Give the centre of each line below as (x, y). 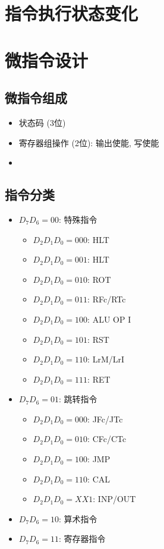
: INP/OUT (114, 499)
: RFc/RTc (107, 299)
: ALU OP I (109, 319)
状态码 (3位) (42, 122)
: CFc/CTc (107, 439)
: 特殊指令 (78, 219)
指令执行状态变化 (72, 13)
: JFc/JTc (105, 419)
